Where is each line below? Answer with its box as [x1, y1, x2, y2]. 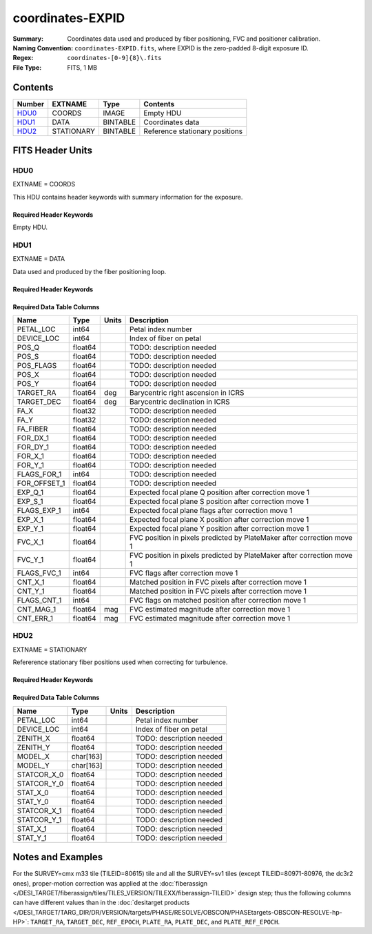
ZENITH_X [17, 733, 51, 743]
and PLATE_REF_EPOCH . [211, 918, 280, 926]
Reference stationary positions [143, 126, 243, 136]
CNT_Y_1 [17, 587, 45, 596]
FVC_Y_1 [17, 555, 44, 565]
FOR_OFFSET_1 [17, 478, 65, 488]
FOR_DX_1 [17, 434, 50, 443]
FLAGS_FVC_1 [17, 568, 61, 578]
